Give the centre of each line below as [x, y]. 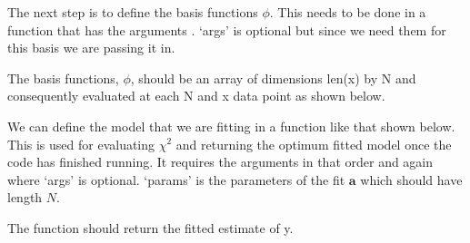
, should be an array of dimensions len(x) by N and [273, 78]
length [25, 197]
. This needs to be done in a [348, 12]
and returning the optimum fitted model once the [314, 144]
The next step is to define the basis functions [133, 12]
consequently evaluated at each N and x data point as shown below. [196, 96]
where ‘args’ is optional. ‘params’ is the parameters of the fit [176, 179]
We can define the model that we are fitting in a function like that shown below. [231, 126]
